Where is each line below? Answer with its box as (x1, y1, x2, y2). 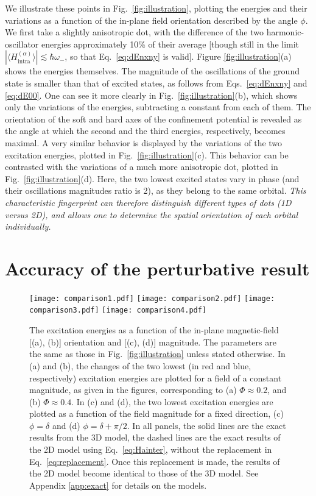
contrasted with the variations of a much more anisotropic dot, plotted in (5, 160, 278, 173)
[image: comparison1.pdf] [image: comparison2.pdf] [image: (29, 294, 275, 303)
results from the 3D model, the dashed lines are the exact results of (29, 431, 281, 444)
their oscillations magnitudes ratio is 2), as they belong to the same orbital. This (5, 184, 306, 197)
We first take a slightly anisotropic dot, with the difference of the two (5, 26, 264, 38)
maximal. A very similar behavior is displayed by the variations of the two (5, 136, 283, 149)
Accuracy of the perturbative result (5, 255, 310, 280)
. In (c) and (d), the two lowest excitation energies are (71, 395, 273, 408)
